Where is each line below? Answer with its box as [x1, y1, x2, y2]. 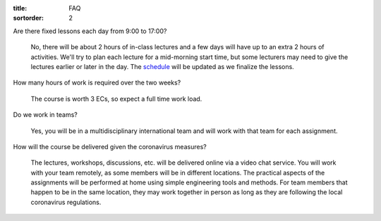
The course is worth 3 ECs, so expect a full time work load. [30, 94, 202, 103]
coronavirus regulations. [30, 198, 102, 206]
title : [13, 4, 28, 12]
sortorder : [13, 14, 44, 23]
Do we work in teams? [13, 110, 78, 119]
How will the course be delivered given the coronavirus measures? [13, 142, 207, 151]
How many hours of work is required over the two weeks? [13, 78, 181, 87]
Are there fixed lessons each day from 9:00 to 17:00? [13, 27, 167, 35]
